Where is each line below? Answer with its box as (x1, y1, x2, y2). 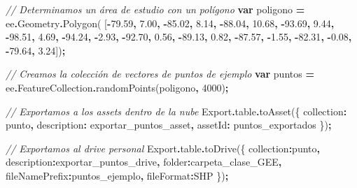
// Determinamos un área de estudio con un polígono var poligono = (6, 2, 305, 16)
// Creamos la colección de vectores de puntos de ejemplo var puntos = (6, 66, 314, 81)
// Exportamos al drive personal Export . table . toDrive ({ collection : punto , (6, 140, 320, 155)
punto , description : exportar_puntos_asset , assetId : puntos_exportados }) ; (6, 117, 332, 132)
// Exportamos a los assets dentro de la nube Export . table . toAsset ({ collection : (6, 103, 347, 118)
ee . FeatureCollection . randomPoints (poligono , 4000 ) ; (6, 80, 229, 94)
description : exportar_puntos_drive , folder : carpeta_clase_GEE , (6, 154, 282, 169)
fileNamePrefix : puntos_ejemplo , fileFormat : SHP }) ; (6, 168, 229, 182)
